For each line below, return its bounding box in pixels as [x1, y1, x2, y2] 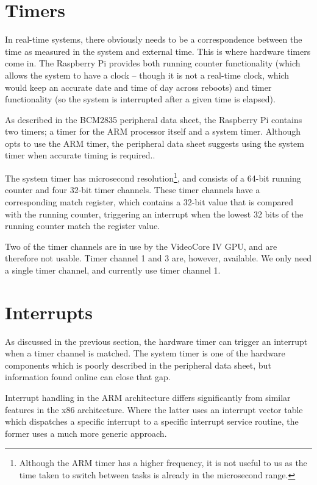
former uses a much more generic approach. [5, 427, 167, 439]
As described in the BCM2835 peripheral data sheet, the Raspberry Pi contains [5, 113, 302, 126]
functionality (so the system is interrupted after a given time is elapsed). [5, 93, 276, 105]
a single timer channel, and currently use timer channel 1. [5, 263, 221, 276]
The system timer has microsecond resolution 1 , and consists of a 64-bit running [5, 170, 301, 184]
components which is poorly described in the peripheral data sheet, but [5, 358, 271, 371]
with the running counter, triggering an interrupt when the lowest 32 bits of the [5, 207, 304, 220]
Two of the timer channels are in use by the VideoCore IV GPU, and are [5, 239, 277, 252]
